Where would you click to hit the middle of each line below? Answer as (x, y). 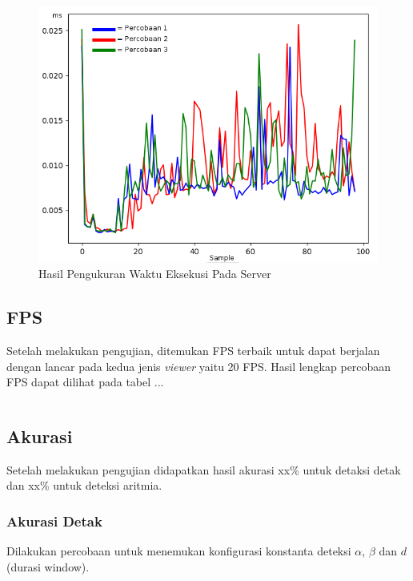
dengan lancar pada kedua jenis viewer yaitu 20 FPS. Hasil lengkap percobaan (199, 366)
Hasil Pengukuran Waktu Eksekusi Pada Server (155, 274)
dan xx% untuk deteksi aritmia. (84, 485)
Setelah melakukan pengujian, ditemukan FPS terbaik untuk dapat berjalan (193, 350)
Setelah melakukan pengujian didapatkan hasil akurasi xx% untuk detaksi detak (204, 469)
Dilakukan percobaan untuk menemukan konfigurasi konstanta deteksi (179, 551)
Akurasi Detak (54, 521)
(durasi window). (48, 566)
